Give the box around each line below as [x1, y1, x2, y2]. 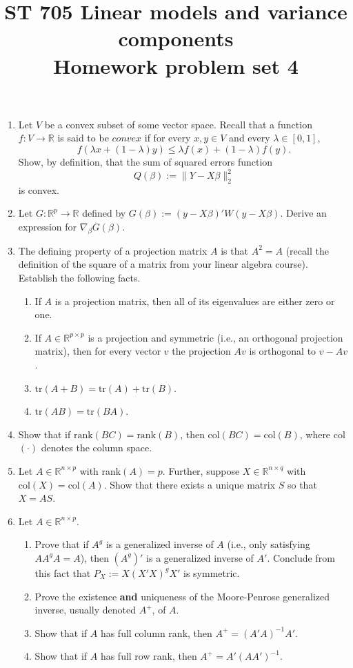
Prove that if [34, 537, 89, 551]
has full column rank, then [100, 625, 212, 640]
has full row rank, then [100, 649, 197, 663]
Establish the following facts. [18, 271, 141, 284]
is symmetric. [183, 565, 240, 580]
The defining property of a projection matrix [18, 243, 208, 257]
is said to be [57, 130, 109, 145]
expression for [18, 219, 77, 234]
